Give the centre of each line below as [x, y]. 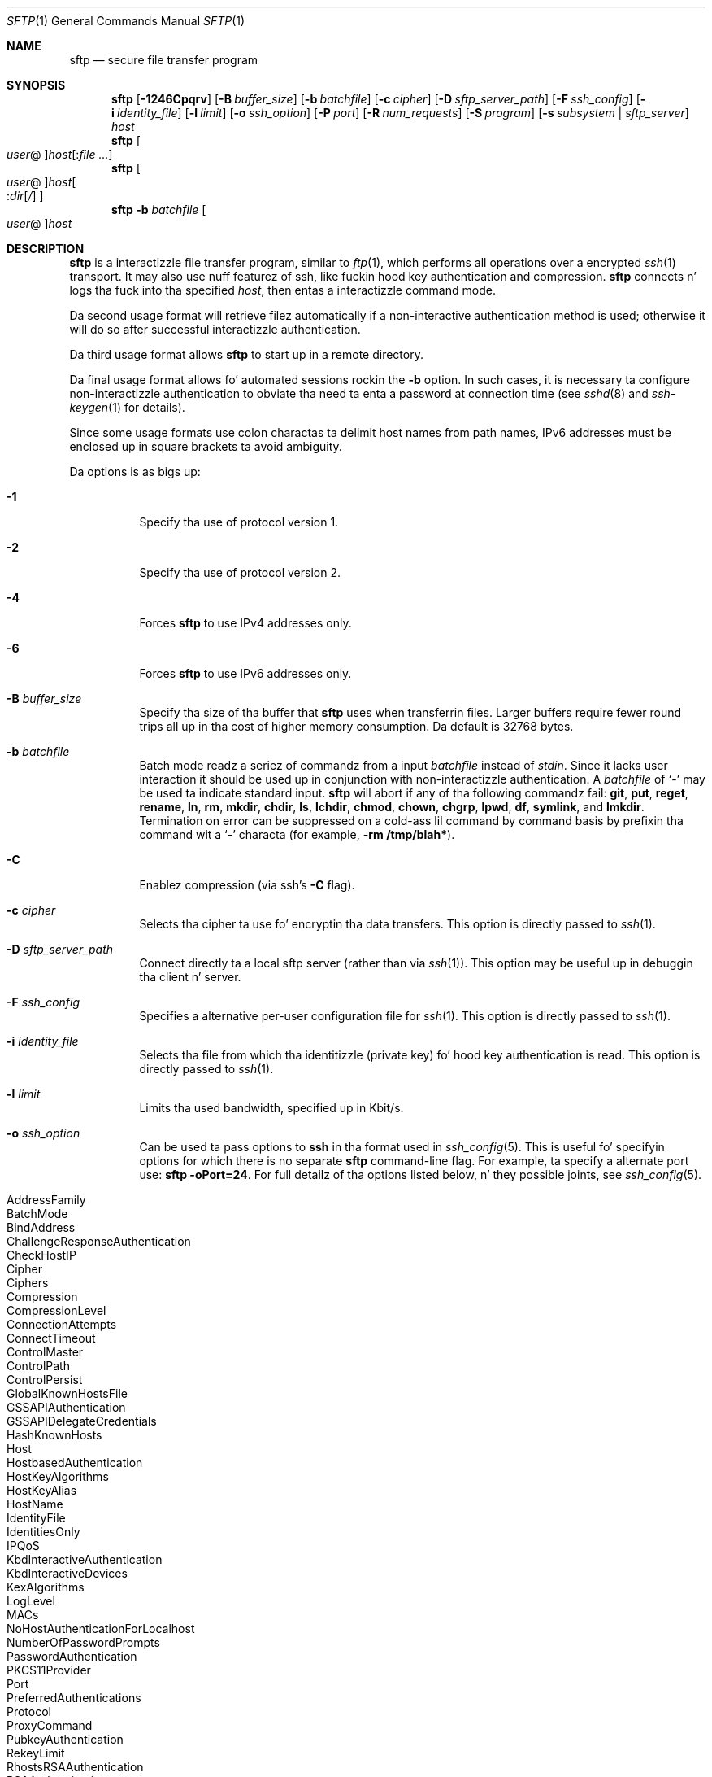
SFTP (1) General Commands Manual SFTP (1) [126, 21]
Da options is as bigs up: [135, 472]
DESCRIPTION [46, 249]
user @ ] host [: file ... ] [60, 154]
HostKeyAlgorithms [58, 1476]
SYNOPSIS [36, 85]
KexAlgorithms [46, 1587]
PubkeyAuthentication [65, 1739]
